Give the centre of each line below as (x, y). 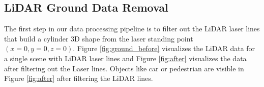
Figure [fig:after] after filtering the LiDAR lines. (79, 78)
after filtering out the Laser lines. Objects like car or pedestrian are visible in (124, 68)
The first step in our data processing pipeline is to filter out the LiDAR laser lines (132, 29)
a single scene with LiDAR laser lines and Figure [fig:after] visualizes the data (125, 58)
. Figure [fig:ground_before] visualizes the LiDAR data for (164, 48)
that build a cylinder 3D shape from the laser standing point (99, 38)
